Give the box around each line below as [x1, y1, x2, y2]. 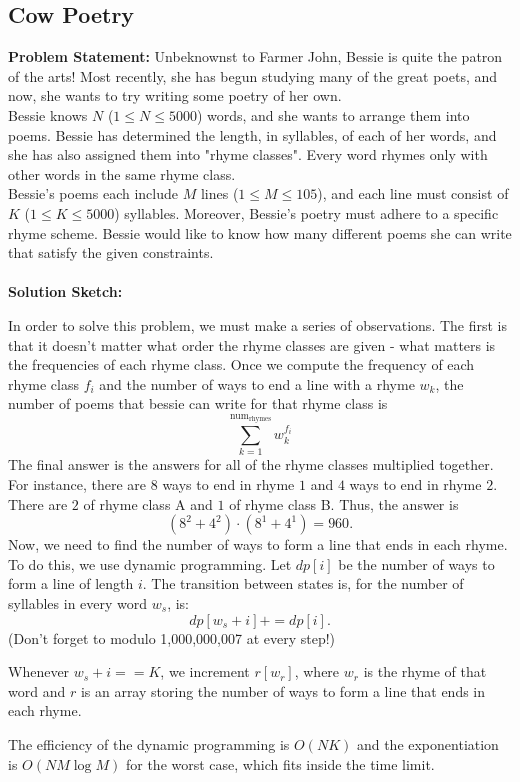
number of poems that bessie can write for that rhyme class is [8, 393, 388, 414]
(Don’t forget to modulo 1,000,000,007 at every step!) [8, 627, 336, 648]
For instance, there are [8, 474, 147, 495]
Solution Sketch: [8, 281, 123, 302]
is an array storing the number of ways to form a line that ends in [80, 680, 486, 701]
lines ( [200, 183, 239, 204]
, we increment [160, 661, 250, 682]
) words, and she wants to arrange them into [196, 104, 470, 125]
